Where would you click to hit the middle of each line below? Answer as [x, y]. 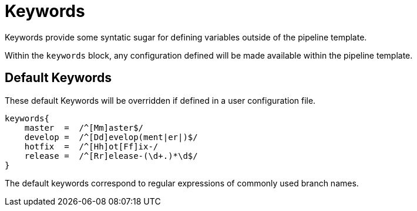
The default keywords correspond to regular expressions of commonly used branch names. [182, 183]
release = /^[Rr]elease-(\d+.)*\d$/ [111, 156]
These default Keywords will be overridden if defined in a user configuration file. [160, 100]
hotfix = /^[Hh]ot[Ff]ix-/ [91, 146]
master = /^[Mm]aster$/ [84, 127]
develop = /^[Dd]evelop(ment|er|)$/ [111, 137]
